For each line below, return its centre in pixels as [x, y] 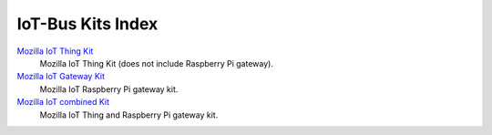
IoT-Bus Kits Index [87, 24]
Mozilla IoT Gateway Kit [61, 77]
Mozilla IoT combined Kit [63, 102]
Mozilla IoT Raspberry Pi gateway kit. [109, 89]
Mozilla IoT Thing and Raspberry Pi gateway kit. [129, 115]
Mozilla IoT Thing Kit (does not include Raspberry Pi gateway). [156, 63]
